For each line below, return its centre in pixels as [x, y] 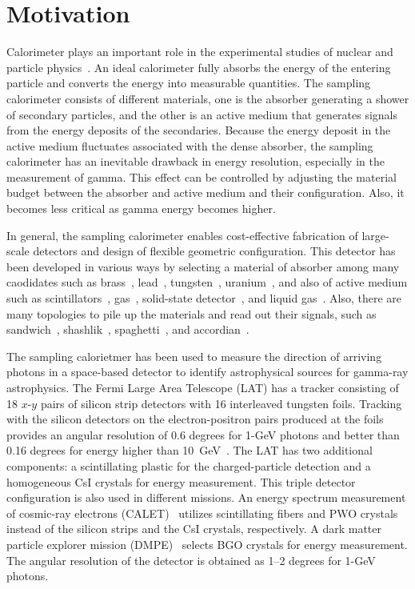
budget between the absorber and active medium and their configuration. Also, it [206, 192]
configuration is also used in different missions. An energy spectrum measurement [206, 497]
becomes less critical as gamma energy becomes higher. [141, 208]
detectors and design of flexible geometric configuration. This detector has [214, 251]
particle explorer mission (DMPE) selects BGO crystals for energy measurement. [207, 544]
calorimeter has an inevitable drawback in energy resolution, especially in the [196, 161]
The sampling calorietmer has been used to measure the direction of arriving [194, 356]
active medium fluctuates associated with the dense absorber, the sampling [190, 145]
